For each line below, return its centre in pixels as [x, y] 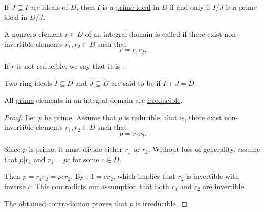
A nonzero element [34, 34]
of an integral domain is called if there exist [153, 34]
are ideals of [49, 7]
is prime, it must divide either [76, 149]
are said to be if [136, 83]
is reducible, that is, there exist [173, 117]
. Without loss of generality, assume [204, 149]
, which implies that [144, 176]
